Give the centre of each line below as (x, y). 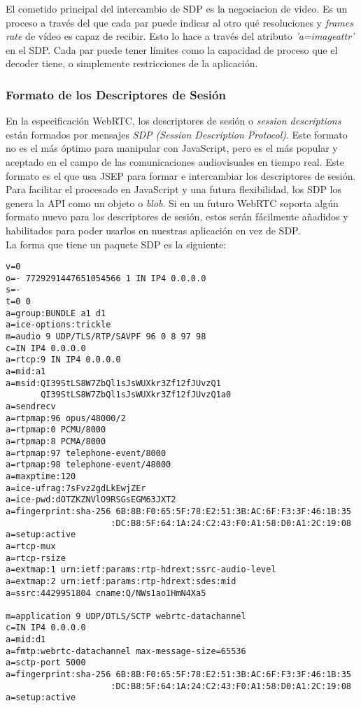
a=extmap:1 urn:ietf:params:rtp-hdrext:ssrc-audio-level (141, 570)
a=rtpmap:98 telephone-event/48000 (89, 465)
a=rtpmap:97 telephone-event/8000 (86, 453)
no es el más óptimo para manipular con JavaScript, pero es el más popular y (172, 148)
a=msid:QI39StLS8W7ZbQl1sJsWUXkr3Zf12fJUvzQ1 (113, 383)
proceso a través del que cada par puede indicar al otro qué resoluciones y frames (179, 22)
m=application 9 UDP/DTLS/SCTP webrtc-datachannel (126, 616)
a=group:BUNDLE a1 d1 (56, 313)
